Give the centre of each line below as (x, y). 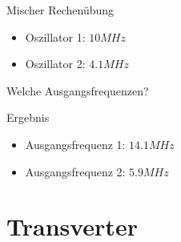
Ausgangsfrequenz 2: (75, 171)
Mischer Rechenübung (60, 10)
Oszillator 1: (55, 36)
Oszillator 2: (55, 64)
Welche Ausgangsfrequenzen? (78, 90)
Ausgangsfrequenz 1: (75, 144)
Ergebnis (28, 117)
